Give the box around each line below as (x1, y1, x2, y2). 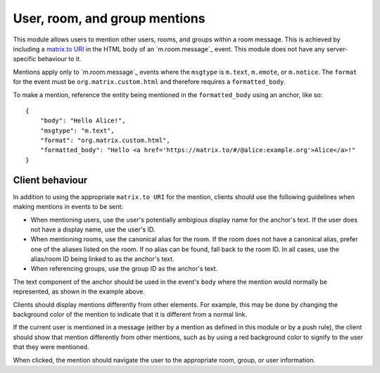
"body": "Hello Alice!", (39, 117, 126, 125)
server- (326, 44, 348, 53)
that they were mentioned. (13, 343, 89, 351)
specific (13, 55, 37, 63)
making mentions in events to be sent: (13, 203, 123, 211)
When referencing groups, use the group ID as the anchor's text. (30, 265, 218, 273)
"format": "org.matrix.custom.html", (39, 137, 170, 144)
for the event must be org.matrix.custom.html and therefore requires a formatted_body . (13, 77, 286, 86)
